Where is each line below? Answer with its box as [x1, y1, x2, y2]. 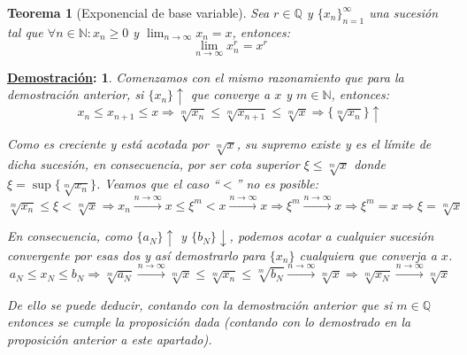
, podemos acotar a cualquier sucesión [229, 227, 434, 245]
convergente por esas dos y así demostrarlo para [7, 245, 265, 264]
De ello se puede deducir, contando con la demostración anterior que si [7, 295, 393, 313]
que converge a [190, 85, 271, 104]
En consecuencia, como [7, 227, 133, 245]
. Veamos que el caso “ [96, 174, 219, 193]
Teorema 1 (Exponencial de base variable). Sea [7, 4, 270, 21]
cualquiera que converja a [299, 245, 437, 264]
